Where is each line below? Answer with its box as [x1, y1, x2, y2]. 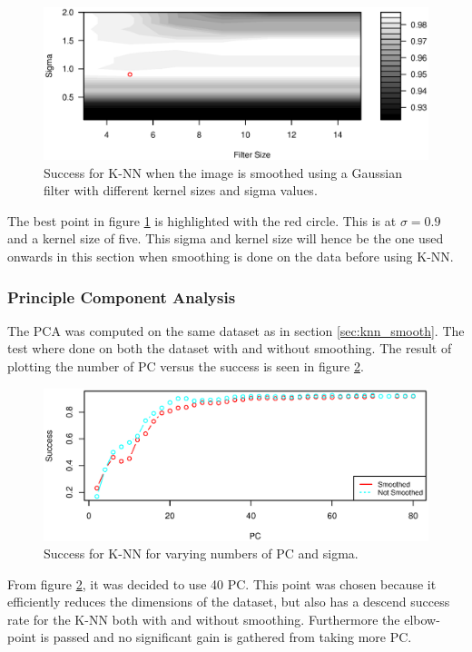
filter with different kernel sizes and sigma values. [44, 181, 318, 200]
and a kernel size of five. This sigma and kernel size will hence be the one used [7, 229, 444, 248]
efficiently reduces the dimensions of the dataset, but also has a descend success [7, 592, 450, 611]
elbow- [404, 609, 440, 628]
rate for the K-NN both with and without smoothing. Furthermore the [7, 609, 400, 628]
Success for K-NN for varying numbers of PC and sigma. [44, 544, 359, 563]
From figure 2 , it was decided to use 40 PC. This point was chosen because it [7, 574, 437, 593]
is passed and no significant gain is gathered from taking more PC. [40, 627, 412, 647]
